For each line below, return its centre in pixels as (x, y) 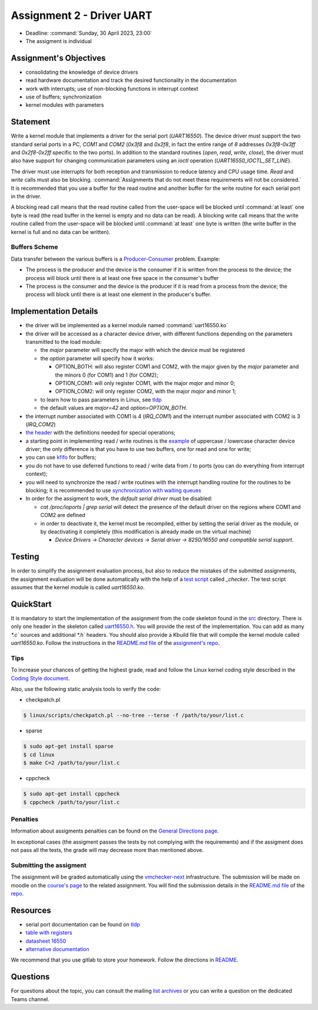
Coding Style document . (40, 678)
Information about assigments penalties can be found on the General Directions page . (115, 831)
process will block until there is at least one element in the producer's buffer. (118, 294)
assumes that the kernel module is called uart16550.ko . (78, 587)
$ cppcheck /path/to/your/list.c (72, 802)
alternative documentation (57, 949)
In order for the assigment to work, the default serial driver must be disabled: (119, 499)
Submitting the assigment (49, 865)
